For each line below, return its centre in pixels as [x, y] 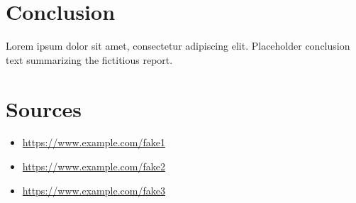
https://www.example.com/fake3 [94, 190]
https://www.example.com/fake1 [94, 142]
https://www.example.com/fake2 [94, 166]
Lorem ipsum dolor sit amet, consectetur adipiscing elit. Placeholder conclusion [178, 46]
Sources [44, 108]
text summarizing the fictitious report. [89, 59]
